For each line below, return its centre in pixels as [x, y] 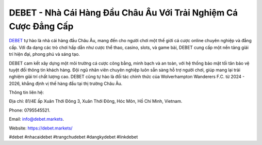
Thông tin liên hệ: [26, 93]
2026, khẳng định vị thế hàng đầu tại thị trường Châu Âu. [66, 83]
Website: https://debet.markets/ [41, 128]
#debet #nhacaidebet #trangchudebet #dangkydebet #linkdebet [74, 137]
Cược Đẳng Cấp [41, 26]
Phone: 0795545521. [30, 110]
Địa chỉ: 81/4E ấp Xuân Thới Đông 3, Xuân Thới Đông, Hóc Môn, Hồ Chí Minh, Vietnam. [96, 101]
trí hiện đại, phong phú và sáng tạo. [44, 54]
